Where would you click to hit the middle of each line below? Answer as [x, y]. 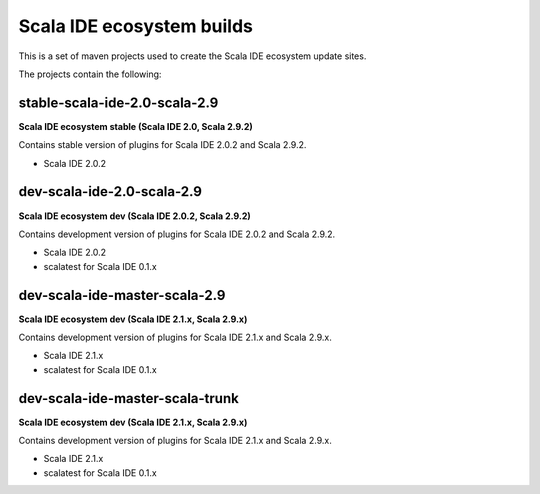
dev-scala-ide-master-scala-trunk [128, 398]
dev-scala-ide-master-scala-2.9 [122, 295]
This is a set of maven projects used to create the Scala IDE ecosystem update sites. [192, 56]
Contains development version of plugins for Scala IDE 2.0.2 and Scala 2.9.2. [177, 234]
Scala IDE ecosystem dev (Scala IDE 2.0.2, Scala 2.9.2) [134, 216]
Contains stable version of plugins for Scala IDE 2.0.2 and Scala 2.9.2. [162, 145]
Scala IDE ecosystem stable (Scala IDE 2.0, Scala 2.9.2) [136, 126]
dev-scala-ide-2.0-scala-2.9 [110, 191]
